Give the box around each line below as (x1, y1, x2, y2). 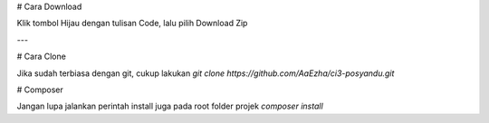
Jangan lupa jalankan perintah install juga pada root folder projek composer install (16, 100, 323, 112)
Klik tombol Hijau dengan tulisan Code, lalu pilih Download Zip (16, 18, 248, 29)
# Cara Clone (16, 51, 67, 62)
